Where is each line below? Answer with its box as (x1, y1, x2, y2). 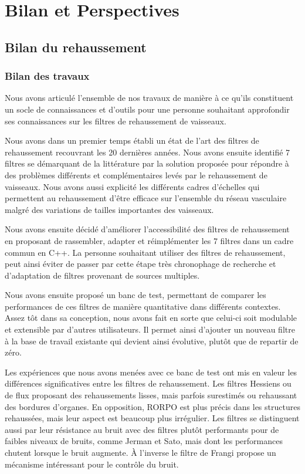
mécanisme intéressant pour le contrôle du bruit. (5, 458, 179, 470)
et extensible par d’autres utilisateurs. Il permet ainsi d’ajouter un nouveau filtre (5, 323, 295, 336)
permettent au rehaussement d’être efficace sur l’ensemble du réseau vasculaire (5, 192, 287, 204)
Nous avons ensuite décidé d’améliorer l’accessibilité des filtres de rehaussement (5, 223, 290, 235)
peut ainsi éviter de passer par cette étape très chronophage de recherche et (5, 258, 276, 270)
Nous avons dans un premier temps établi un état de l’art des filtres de (5, 134, 259, 147)
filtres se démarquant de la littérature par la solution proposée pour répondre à (5, 157, 289, 170)
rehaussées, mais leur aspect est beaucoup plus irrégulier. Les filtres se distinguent (5, 412, 300, 424)
